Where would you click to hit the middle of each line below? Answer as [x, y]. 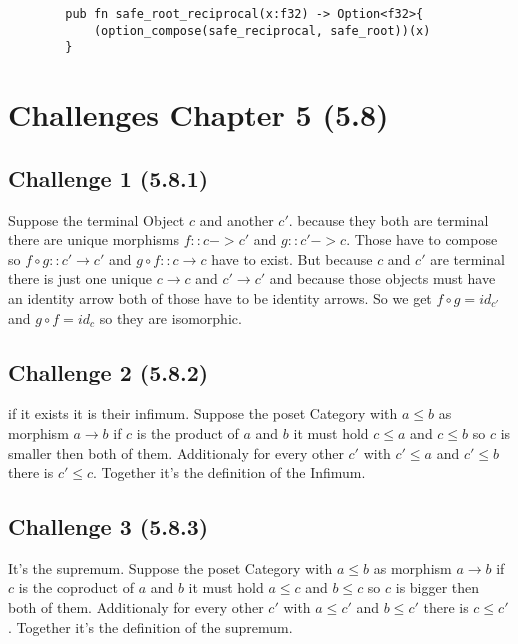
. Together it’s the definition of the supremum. [150, 626]
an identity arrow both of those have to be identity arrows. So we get [220, 297]
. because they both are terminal [388, 219]
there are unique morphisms [93, 239]
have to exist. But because [292, 258]
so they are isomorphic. [170, 317]
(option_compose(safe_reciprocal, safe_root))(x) [262, 30]
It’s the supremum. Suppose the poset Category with [170, 567]
